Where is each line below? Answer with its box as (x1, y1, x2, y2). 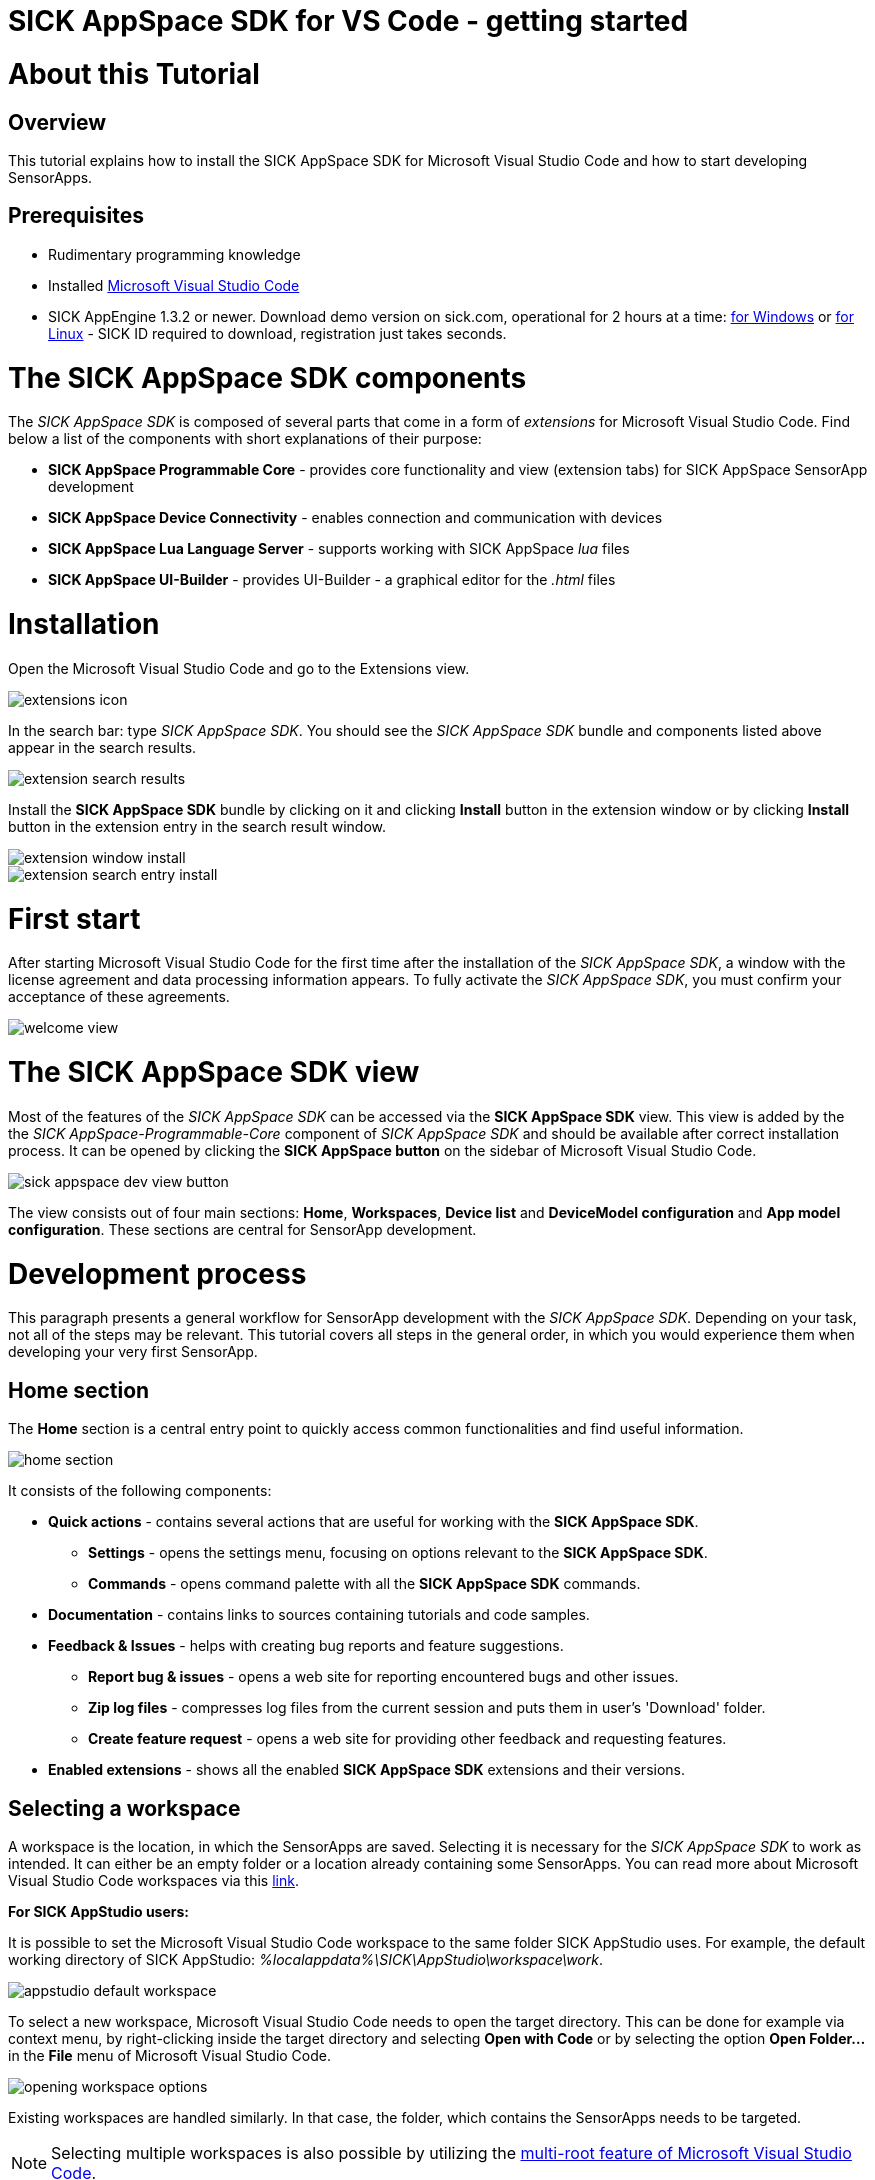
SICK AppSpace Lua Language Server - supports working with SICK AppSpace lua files (48, 540, 630, 558)
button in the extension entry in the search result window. (8, 817, 386, 835)
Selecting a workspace (8, 1795, 241, 1821)
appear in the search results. (8, 738, 197, 756)
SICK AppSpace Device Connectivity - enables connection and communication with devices (48, 509, 663, 527)
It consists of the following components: (8, 1482, 272, 1500)
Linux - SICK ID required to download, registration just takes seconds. (48, 324, 507, 342)
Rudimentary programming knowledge (48, 245, 301, 263)
